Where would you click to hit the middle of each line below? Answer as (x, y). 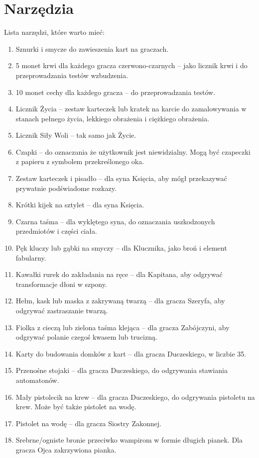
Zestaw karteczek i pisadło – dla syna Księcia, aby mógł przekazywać (121, 178)
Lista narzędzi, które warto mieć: (54, 32)
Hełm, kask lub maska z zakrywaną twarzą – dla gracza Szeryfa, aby (120, 301)
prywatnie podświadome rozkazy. (66, 188)
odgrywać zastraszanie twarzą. (62, 310)
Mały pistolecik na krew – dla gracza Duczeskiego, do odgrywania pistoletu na (135, 397)
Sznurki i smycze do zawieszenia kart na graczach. (92, 48)
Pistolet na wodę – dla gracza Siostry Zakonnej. (88, 423)
